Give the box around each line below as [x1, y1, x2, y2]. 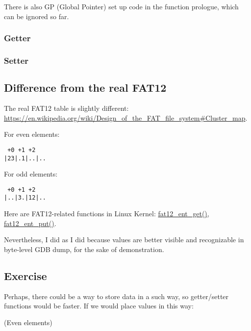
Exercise [4, 268, 47, 283]
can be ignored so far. [4, 11, 69, 21]
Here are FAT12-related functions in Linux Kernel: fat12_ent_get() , [4, 208, 209, 219]
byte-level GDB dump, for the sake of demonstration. [4, 244, 164, 254]
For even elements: [4, 129, 60, 139]
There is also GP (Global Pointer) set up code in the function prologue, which [4, 1, 239, 11]
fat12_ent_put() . [4, 218, 56, 228]
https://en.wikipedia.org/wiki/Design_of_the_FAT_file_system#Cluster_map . [4, 112, 248, 123]
